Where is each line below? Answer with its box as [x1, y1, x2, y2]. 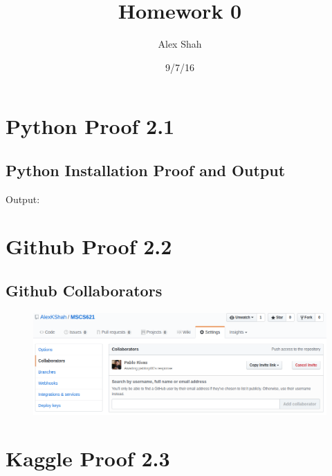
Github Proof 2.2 [6, 232, 172, 260]
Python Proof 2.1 [6, 112, 175, 140]
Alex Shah [158, 37, 202, 51]
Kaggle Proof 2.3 [6, 444, 170, 473]
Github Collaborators [6, 280, 163, 301]
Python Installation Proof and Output [6, 159, 286, 180]
